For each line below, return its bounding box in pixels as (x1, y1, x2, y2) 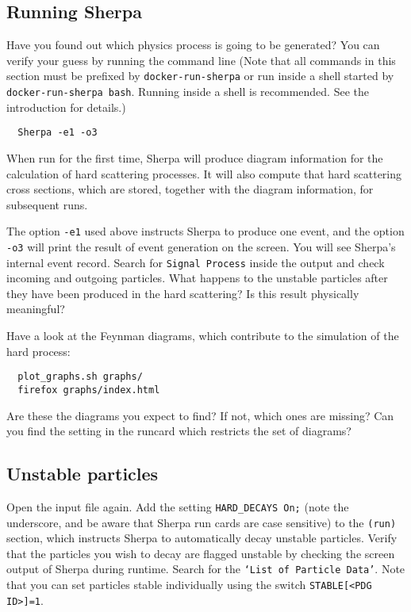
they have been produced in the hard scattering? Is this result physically (6, 285, 359, 301)
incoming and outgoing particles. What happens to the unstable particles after (6, 270, 388, 286)
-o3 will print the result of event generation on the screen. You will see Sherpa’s (6, 238, 396, 254)
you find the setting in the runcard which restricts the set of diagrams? (6, 423, 351, 439)
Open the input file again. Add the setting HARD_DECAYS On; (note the (6, 498, 349, 514)
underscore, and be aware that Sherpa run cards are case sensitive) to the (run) (6, 514, 397, 530)
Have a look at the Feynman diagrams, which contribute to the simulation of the (6, 327, 399, 344)
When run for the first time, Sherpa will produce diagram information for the (6, 149, 383, 166)
